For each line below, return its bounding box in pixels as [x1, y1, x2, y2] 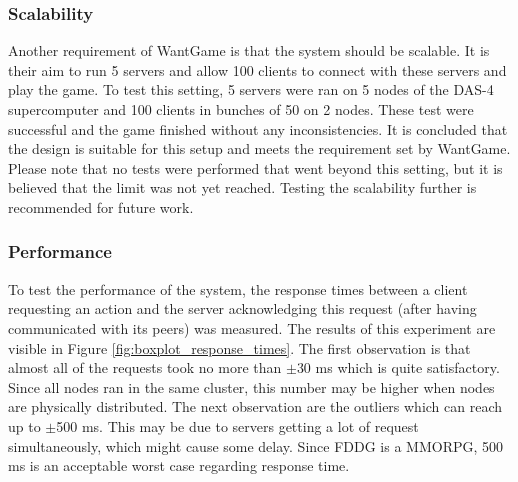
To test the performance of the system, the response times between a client [8, 278, 468, 299]
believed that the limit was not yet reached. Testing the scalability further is [8, 177, 477, 198]
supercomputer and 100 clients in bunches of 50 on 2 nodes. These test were [8, 99, 474, 119]
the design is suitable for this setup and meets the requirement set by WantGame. [8, 138, 511, 159]
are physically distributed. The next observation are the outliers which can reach [8, 396, 503, 417]
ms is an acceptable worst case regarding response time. [8, 455, 350, 476]
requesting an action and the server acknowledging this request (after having [8, 298, 477, 319]
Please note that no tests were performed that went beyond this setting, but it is [8, 157, 503, 178]
